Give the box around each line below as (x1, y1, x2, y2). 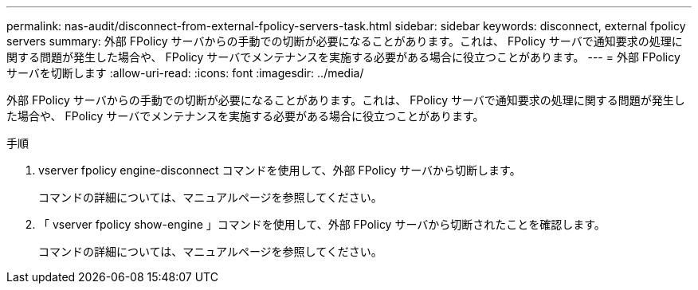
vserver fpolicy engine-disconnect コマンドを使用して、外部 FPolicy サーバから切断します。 (38, 163, 521, 177)
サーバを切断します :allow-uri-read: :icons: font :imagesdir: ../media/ (6, 66, 364, 80)
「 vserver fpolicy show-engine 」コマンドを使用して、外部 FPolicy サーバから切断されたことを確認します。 (38, 217, 606, 231)
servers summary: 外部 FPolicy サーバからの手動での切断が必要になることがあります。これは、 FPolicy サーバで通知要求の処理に (6, 34, 683, 48)
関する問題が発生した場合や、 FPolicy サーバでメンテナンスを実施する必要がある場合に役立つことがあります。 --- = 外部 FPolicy (6, 50, 680, 64)
